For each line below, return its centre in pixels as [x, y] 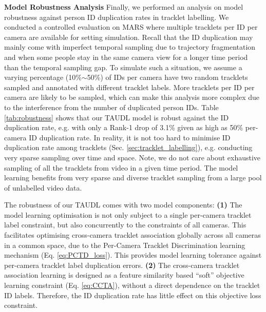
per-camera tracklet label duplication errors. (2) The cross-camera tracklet [122, 265]
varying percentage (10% [43, 77]
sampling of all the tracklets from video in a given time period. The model [121, 167]
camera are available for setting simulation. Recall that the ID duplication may [129, 37]
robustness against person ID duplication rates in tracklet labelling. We [117, 17]
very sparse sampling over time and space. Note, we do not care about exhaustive [132, 157]
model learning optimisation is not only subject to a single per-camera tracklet [128, 214]
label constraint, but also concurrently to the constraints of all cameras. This [125, 225]
